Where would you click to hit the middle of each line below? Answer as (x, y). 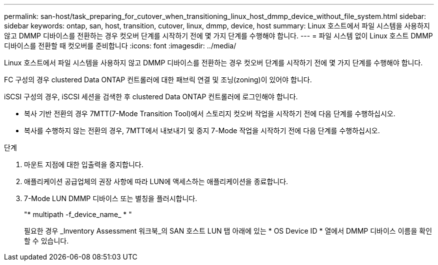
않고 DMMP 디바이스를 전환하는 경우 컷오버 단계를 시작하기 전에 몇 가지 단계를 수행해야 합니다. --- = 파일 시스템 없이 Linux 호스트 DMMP (218, 36)
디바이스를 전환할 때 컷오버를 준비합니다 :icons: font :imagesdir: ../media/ (120, 46)
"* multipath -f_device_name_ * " (78, 214)
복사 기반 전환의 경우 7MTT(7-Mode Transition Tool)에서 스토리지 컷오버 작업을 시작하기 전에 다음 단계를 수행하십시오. (210, 114)
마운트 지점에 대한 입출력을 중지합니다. (84, 164)
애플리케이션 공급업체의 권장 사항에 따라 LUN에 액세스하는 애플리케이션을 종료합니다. (156, 181)
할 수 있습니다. (46, 241)
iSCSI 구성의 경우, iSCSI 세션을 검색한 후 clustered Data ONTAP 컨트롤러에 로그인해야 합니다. (151, 97)
